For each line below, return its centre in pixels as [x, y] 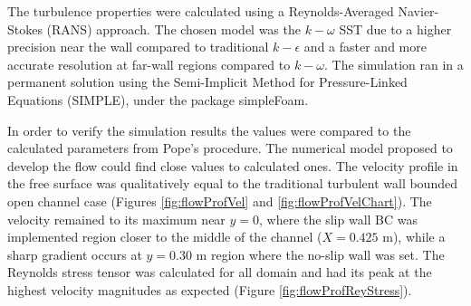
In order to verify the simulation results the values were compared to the [209, 130]
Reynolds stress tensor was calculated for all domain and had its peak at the [220, 272]
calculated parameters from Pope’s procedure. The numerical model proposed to [230, 148]
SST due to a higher [395, 29]
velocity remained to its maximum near [116, 219]
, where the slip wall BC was [339, 219]
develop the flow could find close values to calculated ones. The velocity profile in [233, 165]
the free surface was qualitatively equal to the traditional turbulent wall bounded [232, 183]
